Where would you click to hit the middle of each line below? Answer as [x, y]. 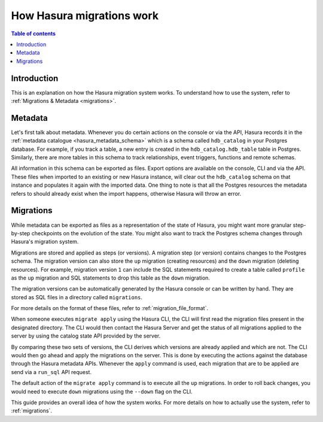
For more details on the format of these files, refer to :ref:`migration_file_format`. [110, 308]
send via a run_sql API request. [51, 372]
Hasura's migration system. [45, 242]
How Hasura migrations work [85, 16]
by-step [21, 233]
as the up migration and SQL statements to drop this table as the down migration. [111, 278]
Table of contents [33, 34]
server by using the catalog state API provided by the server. [86, 336]
